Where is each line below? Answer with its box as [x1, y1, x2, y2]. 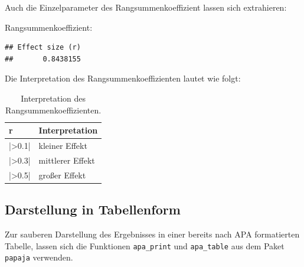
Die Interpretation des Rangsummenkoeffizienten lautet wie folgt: [5, 72, 241, 84]
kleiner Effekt [38, 139, 87, 151]
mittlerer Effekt [38, 154, 95, 166]
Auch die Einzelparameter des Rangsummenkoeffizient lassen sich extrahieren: [5, 1, 287, 13]
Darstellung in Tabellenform [5, 200, 181, 219]
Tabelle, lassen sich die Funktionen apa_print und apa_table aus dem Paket [5, 239, 285, 252]
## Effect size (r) [5, 43, 81, 52]
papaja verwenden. [5, 251, 73, 263]
